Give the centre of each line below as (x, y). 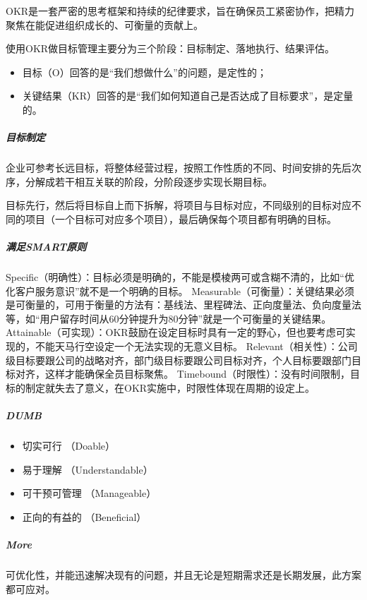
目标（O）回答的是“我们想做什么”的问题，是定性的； (144, 72)
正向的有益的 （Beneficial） (84, 516)
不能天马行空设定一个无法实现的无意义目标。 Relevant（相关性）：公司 (196, 346)
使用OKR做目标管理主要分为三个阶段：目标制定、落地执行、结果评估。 (170, 48)
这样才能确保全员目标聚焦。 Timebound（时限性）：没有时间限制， (198, 374)
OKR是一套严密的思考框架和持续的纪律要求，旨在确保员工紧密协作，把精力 (180, 11)
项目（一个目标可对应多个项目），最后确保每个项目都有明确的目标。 (181, 218)
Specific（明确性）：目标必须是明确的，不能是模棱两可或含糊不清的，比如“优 (180, 277)
